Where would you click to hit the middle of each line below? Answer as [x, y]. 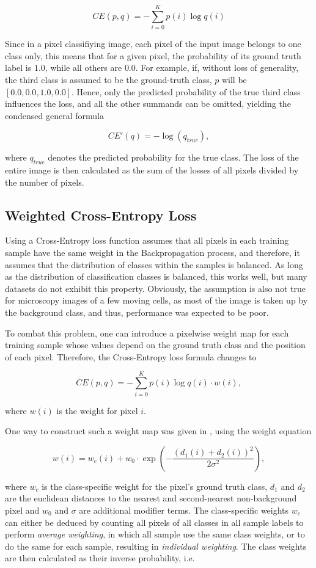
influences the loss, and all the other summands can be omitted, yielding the [148, 104]
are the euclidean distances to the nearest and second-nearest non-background [151, 498]
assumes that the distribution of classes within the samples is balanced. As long [154, 264]
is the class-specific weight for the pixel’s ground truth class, [155, 486]
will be [234, 79]
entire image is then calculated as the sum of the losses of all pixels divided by [152, 170]
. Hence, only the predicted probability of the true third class [186, 91]
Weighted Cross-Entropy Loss [101, 215]
